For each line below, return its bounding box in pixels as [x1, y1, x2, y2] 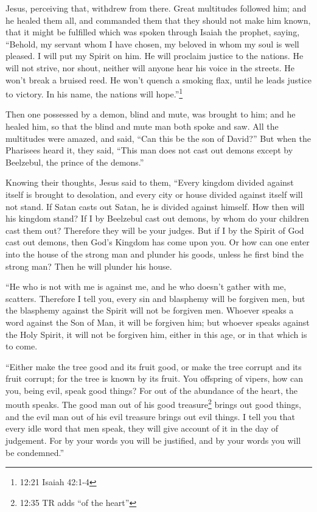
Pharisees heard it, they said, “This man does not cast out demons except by [5, 144, 293, 156]
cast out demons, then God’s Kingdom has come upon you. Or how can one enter [5, 236, 310, 248]
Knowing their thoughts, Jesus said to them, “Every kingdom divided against [5, 176, 294, 189]
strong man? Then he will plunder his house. [5, 259, 172, 272]
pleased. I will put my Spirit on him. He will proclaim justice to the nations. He [5, 49, 304, 62]
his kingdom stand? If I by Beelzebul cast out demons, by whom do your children [5, 212, 309, 225]
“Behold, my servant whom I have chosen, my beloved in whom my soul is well [5, 37, 299, 50]
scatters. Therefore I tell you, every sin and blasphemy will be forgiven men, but [5, 292, 305, 304]
